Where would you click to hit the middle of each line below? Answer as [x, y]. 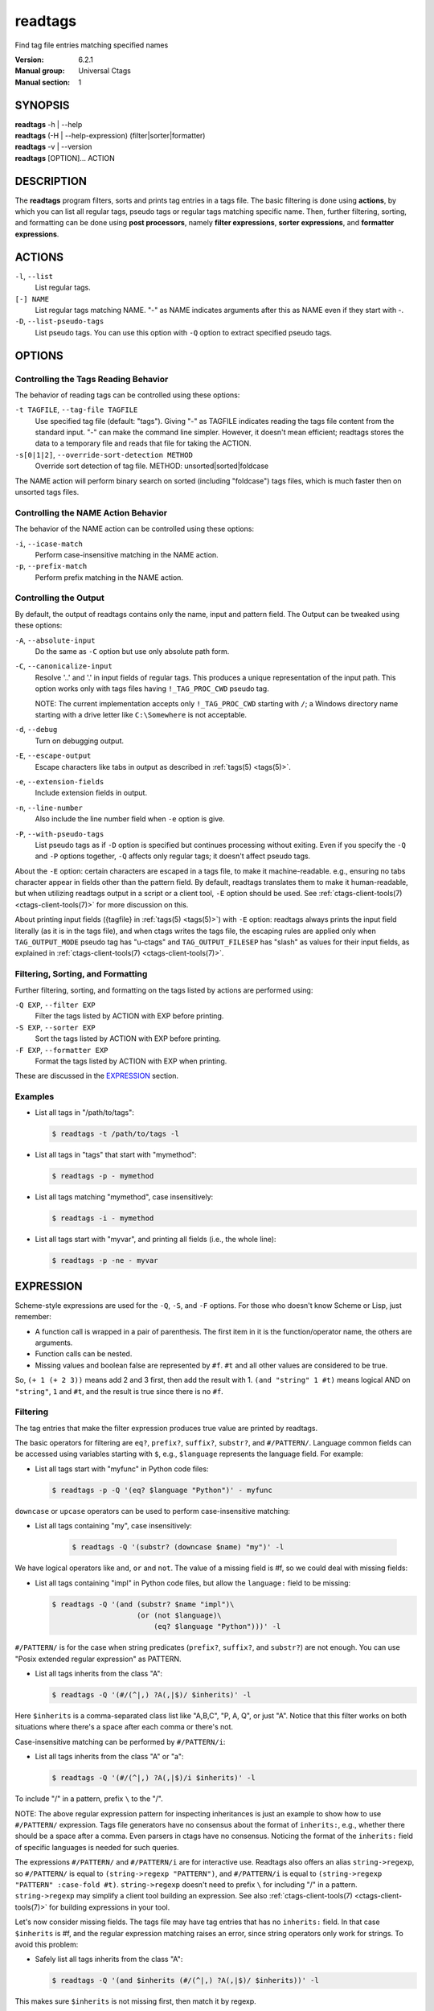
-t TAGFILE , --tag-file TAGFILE [76, 409]
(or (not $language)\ [179, 1615]
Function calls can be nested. [84, 1354]
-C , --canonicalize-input [63, 666]
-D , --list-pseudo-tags [59, 321]
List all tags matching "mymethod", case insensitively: [124, 1197]
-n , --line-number [49, 808]
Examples [35, 1096]
